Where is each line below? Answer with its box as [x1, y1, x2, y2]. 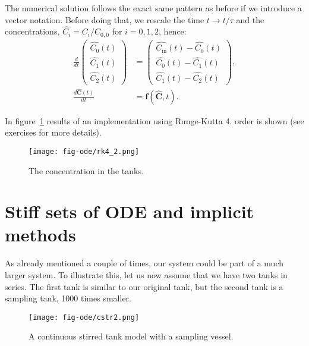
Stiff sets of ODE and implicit [5, 199, 254, 224]
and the [236, 13, 264, 26]
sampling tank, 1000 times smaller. [5, 292, 131, 304]
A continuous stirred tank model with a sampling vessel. [29, 330, 234, 342]
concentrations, [5, 25, 60, 37]
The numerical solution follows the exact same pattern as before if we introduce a [5, 2, 302, 14]
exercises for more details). [5, 126, 102, 139]
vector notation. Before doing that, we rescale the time [5, 13, 204, 26]
